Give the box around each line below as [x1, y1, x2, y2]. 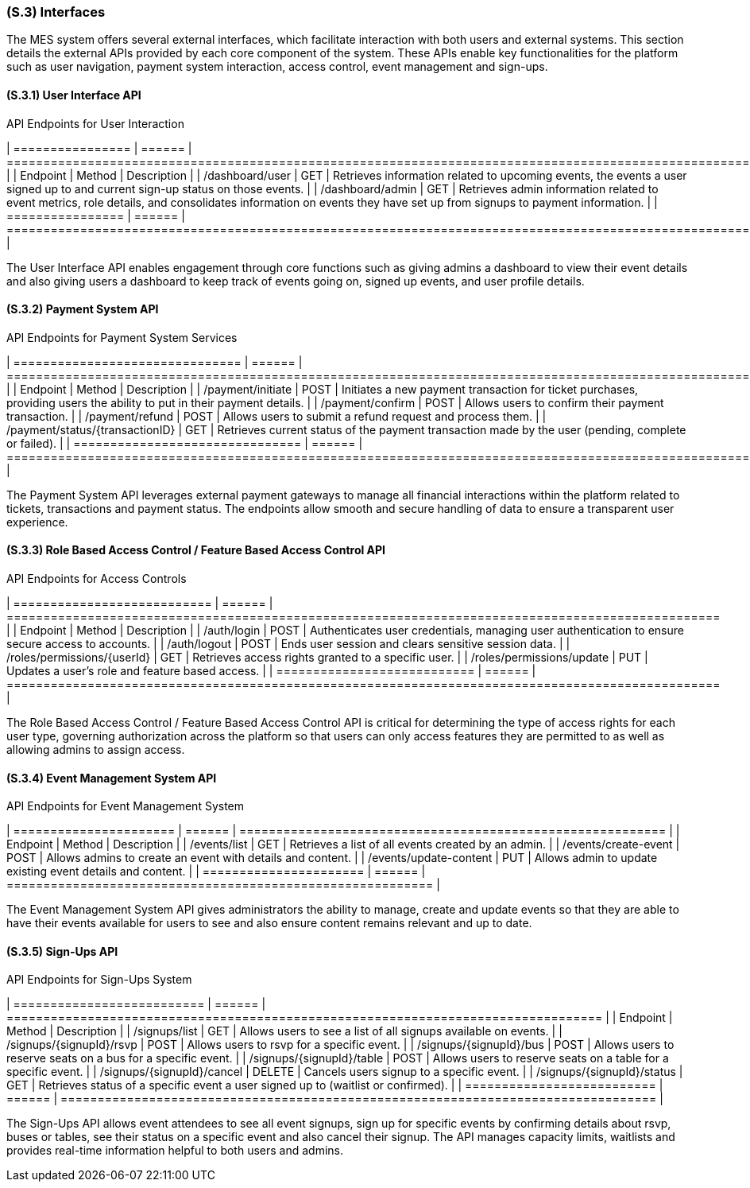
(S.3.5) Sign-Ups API [6, 944, 118, 958]
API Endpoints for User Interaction [6, 116, 184, 130]
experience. [6, 514, 68, 529]
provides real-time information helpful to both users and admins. [6, 1143, 344, 1158]
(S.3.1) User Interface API [6, 87, 141, 102]
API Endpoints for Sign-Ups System [6, 973, 192, 987]
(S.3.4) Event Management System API [6, 771, 217, 785]
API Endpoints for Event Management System [6, 799, 245, 813]
